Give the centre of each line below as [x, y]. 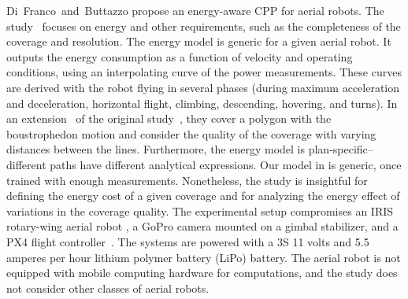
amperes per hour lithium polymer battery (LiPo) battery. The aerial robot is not [204, 257]
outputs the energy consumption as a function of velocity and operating [180, 56]
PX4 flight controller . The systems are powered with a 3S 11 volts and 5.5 [188, 241]
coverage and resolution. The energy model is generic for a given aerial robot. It [199, 41]
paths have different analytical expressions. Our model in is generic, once [226, 164]
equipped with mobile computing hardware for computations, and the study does [202, 273]
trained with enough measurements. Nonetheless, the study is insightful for [187, 180]
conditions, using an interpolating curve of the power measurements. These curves [204, 72]
